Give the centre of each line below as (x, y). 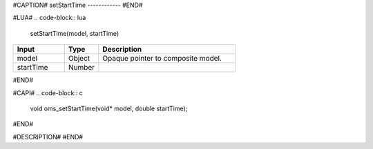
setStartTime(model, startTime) (75, 33)
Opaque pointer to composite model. (162, 59)
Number (82, 68)
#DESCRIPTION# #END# (48, 137)
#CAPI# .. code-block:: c (48, 92)
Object (79, 59)
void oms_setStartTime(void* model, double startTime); (109, 108)
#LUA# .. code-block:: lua (49, 18)
